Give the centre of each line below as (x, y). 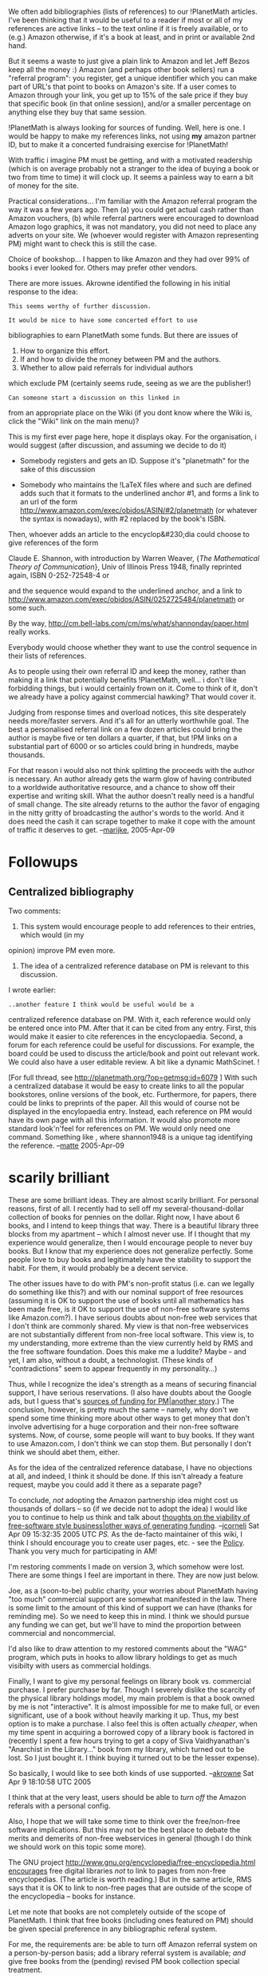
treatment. (25, 1970)
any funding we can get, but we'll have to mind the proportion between (125, 1625)
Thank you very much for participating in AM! (83, 1551)
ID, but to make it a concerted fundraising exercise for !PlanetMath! (118, 144)
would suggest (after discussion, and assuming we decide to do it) (118, 445)
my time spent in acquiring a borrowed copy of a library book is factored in (131, 1732)
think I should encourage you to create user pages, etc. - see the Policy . (127, 1542)
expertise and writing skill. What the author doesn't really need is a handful (131, 796)
